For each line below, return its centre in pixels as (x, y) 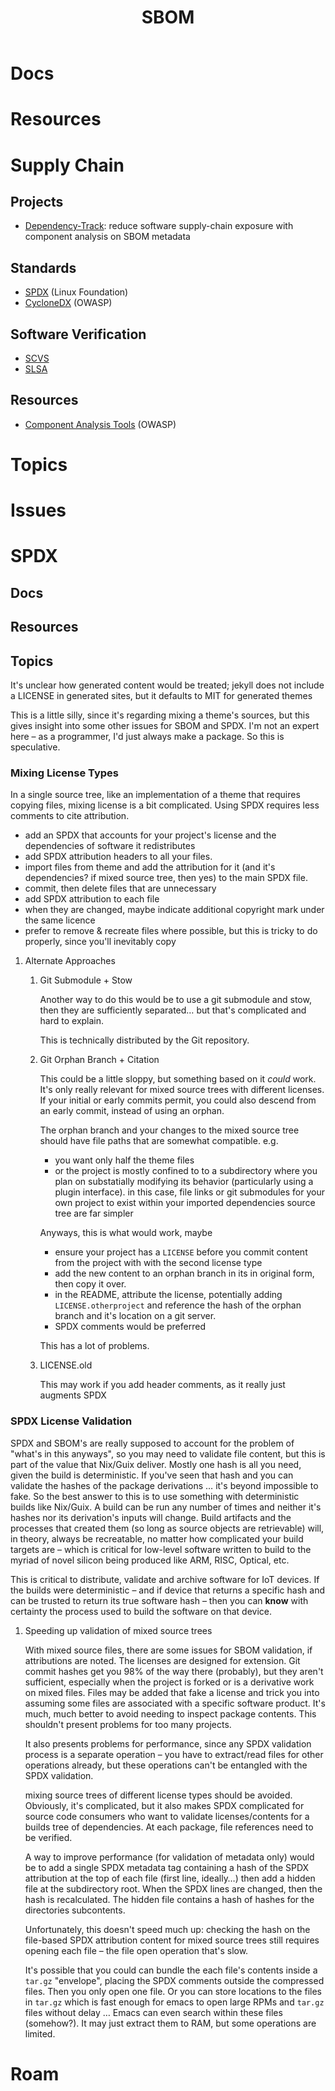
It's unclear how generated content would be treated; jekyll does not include (167, 685)
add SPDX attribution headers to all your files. (118, 857)
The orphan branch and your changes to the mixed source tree (169, 1130)
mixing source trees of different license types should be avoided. (158, 1795)
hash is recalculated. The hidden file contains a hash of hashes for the (169, 1899)
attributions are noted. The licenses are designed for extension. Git (162, 1660)
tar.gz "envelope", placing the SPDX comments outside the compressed (174, 1980)
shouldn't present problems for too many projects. (128, 1724)
